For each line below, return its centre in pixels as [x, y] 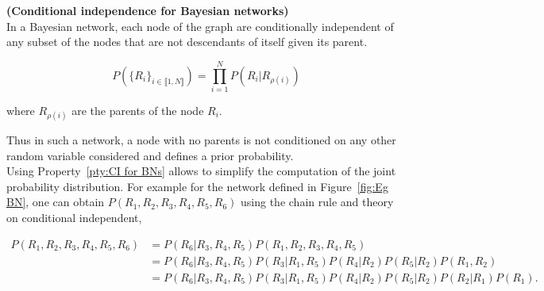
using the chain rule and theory [317, 202]
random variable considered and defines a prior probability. [150, 155]
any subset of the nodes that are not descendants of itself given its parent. [187, 42]
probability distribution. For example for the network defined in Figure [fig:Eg [197, 186]
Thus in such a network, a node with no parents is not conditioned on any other [201, 140]
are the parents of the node [138, 110]
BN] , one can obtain [56, 202]
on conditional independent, [74, 218]
